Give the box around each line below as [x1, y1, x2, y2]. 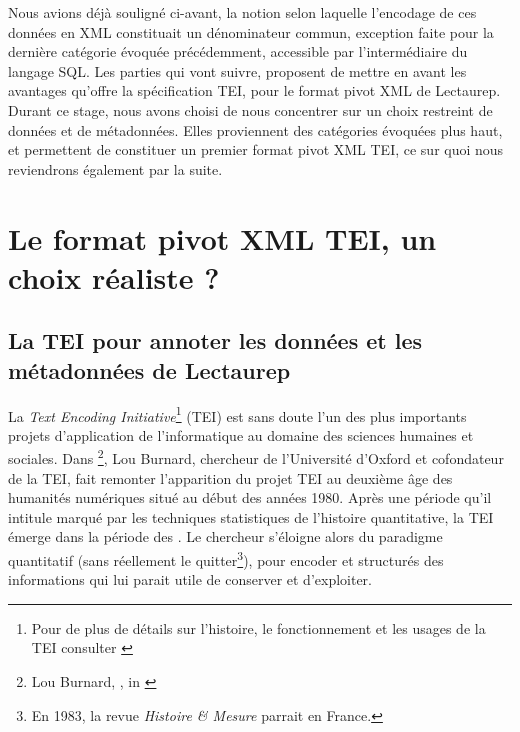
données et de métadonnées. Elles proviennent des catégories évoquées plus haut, [8, 119, 503, 140]
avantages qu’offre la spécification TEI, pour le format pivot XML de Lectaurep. [8, 80, 501, 101]
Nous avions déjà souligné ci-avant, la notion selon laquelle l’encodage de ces [8, 2, 477, 22]
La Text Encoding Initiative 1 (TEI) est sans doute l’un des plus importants [8, 402, 467, 426]
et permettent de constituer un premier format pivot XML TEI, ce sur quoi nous [8, 139, 504, 160]
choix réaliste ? [8, 256, 220, 297]
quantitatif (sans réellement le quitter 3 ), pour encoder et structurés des [8, 546, 444, 570]
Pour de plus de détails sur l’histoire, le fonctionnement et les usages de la [31, 617, 486, 638]
